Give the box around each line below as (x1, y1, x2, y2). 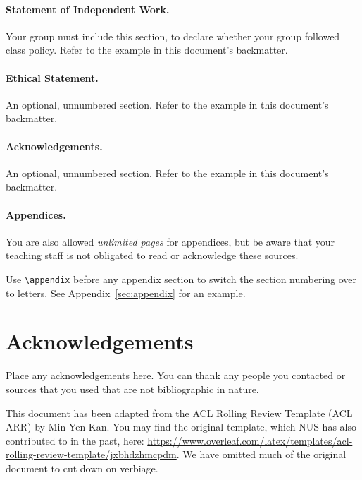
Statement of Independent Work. (6, 1, 170, 16)
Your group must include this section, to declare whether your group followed (6, 28, 340, 43)
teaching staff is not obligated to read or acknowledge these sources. (6, 248, 299, 263)
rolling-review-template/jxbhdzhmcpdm (6, 447, 177, 462)
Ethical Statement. (6, 70, 99, 85)
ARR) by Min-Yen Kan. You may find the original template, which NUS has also (6, 419, 356, 434)
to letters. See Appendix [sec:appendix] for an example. (6, 285, 246, 300)
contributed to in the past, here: (6, 433, 144, 448)
